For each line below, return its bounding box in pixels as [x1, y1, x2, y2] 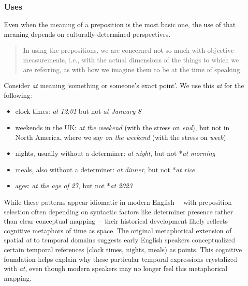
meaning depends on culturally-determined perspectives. [4, 29, 171, 39]
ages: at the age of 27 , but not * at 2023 [15, 181, 132, 191]
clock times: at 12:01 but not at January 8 [15, 106, 142, 116]
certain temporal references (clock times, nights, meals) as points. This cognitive [4, 244, 242, 254]
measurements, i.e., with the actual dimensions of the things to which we [23, 55, 239, 64]
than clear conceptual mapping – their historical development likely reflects [4, 216, 228, 226]
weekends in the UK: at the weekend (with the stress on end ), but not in [15, 122, 230, 132]
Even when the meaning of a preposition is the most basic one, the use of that [4, 19, 236, 30]
